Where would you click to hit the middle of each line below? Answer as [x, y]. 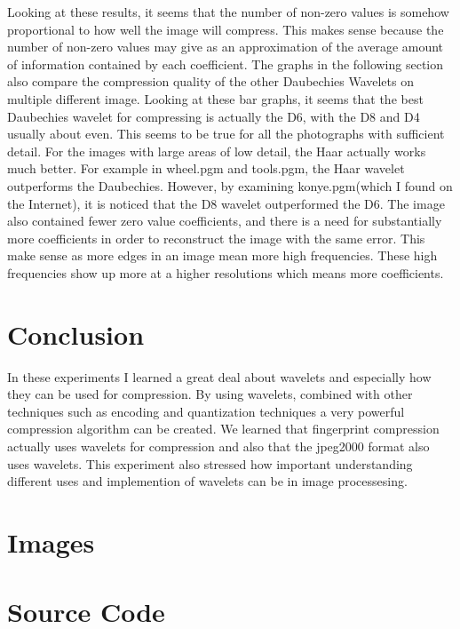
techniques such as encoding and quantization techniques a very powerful [206, 411]
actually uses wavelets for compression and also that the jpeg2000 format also [218, 446]
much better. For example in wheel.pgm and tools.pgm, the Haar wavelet [206, 168]
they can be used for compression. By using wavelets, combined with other [210, 394]
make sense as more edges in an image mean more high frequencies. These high [222, 255]
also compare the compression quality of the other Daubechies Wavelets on [210, 81]
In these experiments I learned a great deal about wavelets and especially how [219, 376]
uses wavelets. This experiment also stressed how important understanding [210, 463]
